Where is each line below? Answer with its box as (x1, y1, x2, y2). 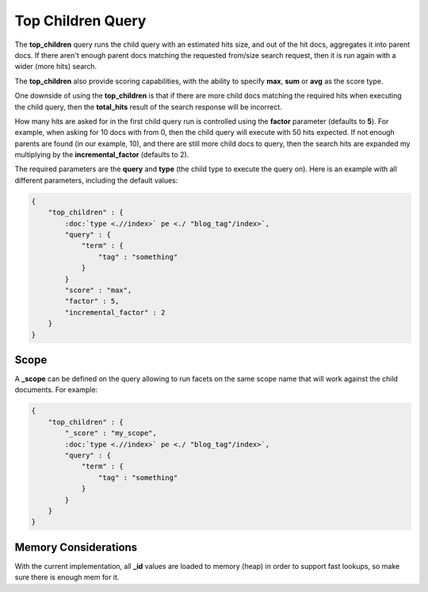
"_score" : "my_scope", (64, 429, 158, 438)
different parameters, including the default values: (14, 175, 178, 185)
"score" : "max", (64, 286, 132, 294)
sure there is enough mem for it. (14, 572, 120, 582)
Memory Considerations (14, 540, 138, 554)
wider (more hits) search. (14, 62, 97, 71)
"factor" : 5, (64, 297, 120, 306)
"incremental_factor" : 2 (64, 308, 166, 317)
